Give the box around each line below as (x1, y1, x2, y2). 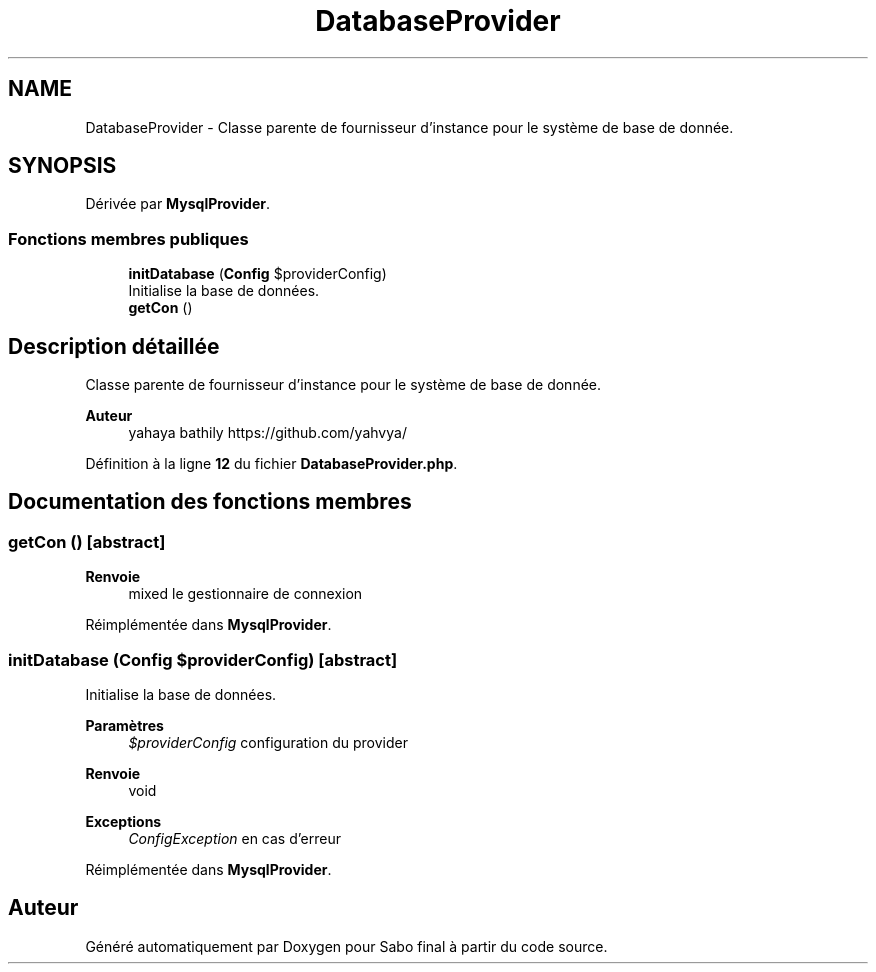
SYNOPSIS (8, 153, 117, 179)
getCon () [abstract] (8, 531, 166, 552)
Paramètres (85, 717, 164, 734)
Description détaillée (8, 333, 220, 359)
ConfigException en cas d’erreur (128, 830, 341, 847)
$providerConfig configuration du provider (128, 734, 408, 751)
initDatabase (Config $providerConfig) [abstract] (8, 649, 398, 670)
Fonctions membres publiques (8, 228, 249, 249)
